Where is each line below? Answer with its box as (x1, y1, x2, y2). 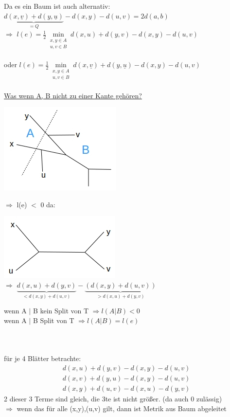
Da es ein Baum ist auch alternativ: (4, 1, 110, 11)
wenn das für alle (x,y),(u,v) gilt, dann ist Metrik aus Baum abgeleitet (17, 403, 227, 413)
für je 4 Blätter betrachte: (4, 353, 81, 363)
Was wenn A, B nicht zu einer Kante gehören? (4, 90, 142, 100)
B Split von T (33, 315, 74, 325)
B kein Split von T (33, 306, 89, 316)
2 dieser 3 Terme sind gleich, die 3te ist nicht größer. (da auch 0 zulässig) (4, 394, 222, 403)
